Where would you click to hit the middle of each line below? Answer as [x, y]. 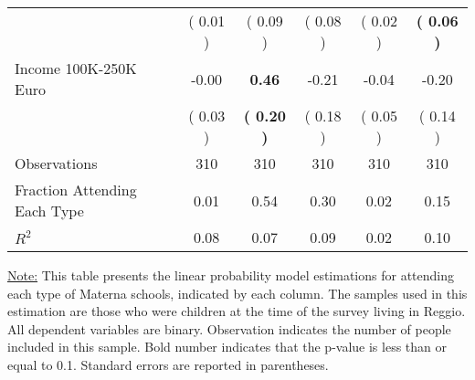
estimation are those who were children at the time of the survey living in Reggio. [237, 311]
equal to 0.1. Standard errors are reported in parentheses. [168, 364]
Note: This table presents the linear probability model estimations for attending [231, 275]
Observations [56, 163]
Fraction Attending [76, 190]
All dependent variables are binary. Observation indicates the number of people [229, 328]
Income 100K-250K [76, 68]
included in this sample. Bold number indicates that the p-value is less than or [227, 347]
